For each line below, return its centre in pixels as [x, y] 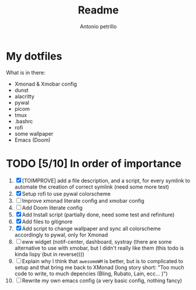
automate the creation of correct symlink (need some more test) [92, 187]
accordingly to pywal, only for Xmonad [61, 234]
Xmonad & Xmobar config [46, 84]
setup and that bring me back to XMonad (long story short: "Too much [99, 267]
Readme [98, 10]
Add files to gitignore [47, 221]
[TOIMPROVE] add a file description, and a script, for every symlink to [106, 180]
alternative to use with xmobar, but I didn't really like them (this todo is [99, 248]
